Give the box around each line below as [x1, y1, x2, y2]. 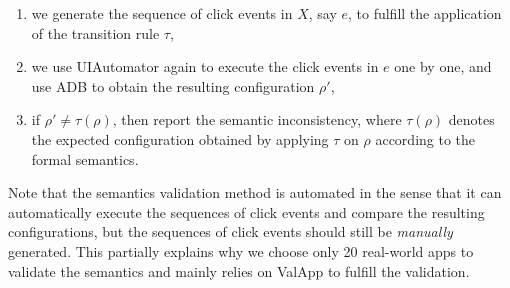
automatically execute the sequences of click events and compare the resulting [8, 201, 485, 222]
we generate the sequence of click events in [31, 3, 293, 23]
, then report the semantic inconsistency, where [112, 109, 402, 130]
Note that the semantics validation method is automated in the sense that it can [8, 182, 502, 203]
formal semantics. [31, 148, 139, 169]
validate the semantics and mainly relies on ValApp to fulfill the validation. [8, 260, 470, 281]
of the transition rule [31, 22, 160, 43]
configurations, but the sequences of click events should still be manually [8, 221, 453, 242]
